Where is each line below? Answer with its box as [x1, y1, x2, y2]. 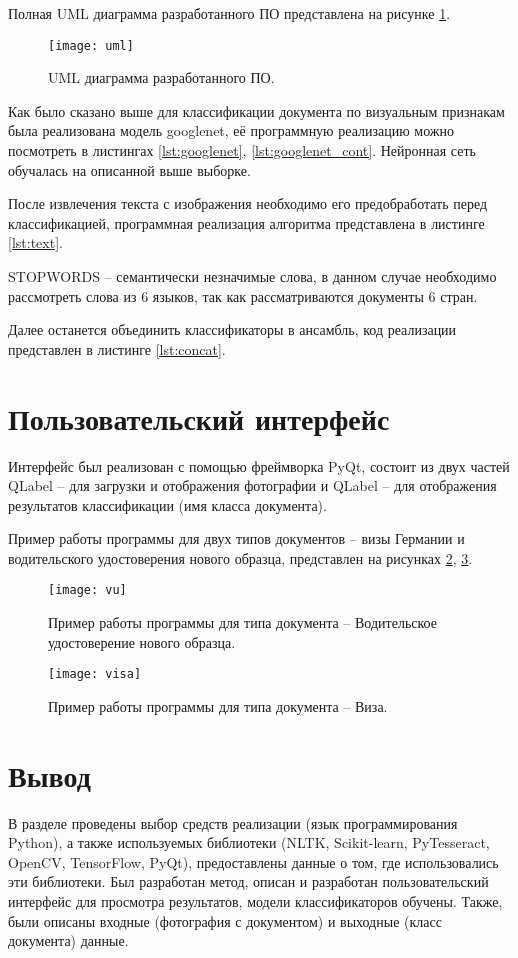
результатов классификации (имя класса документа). [8, 494, 327, 515]
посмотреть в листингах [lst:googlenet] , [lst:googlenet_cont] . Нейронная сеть [8, 140, 476, 161]
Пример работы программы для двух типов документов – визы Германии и [8, 528, 465, 549]
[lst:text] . [8, 232, 63, 253]
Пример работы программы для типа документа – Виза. [48, 695, 388, 716]
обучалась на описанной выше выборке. [8, 159, 251, 180]
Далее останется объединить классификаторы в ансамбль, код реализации [8, 319, 457, 340]
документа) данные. [8, 930, 129, 951]
